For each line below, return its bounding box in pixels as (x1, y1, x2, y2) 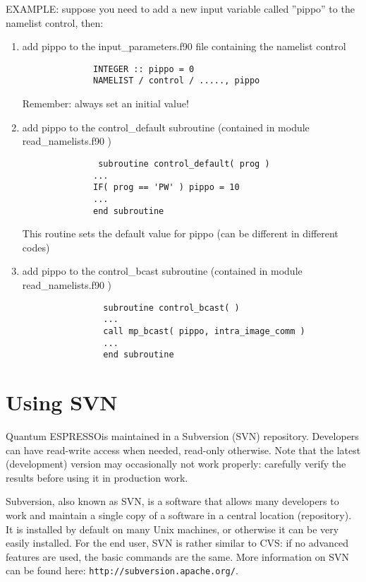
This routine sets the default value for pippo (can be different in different (22, 226, 338, 241)
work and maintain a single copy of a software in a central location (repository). (6, 507, 352, 522)
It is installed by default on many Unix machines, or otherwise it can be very (6, 521, 339, 536)
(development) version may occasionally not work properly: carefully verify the (6, 456, 346, 471)
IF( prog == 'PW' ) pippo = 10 (93, 182, 240, 193)
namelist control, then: (6, 15, 104, 30)
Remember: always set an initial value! (22, 96, 189, 111)
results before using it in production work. (6, 470, 188, 485)
